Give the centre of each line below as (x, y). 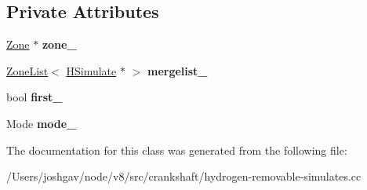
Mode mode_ (42, 123)
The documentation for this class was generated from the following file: (177, 150)
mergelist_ (177, 70)
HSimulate (91, 70)
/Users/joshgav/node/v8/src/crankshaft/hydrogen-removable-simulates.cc (184, 176)
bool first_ (35, 97)
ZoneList (27, 70)
